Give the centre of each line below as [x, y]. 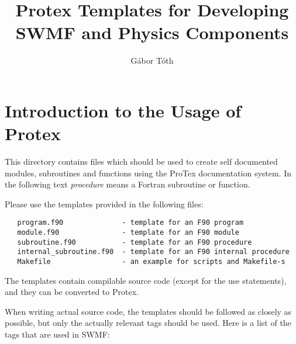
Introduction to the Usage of [123, 110]
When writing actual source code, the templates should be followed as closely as [148, 311]
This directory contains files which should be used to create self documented [141, 161]
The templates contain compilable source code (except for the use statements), [146, 280]
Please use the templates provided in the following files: [104, 204]
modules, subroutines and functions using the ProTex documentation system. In [148, 173]
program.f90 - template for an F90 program [130, 223]
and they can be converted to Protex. [72, 292]
